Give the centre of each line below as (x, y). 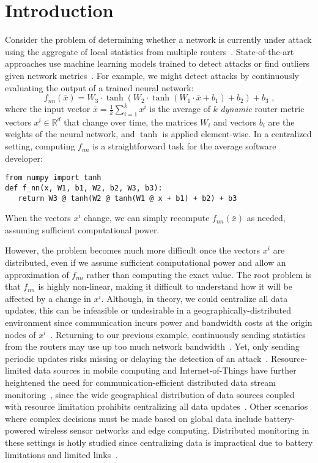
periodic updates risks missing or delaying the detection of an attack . (137, 358)
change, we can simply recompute (147, 218)
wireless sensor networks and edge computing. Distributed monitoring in (174, 430)
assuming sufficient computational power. (82, 229)
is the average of (180, 109)
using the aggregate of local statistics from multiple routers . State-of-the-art (150, 51)
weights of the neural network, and (70, 134)
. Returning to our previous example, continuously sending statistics (178, 334)
